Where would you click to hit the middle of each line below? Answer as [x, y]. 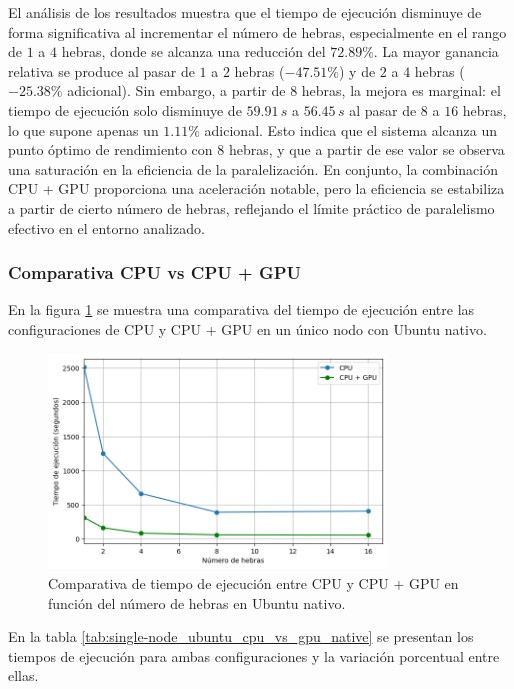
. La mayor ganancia [436, 51]
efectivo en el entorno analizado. [106, 227]
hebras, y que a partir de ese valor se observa [366, 149]
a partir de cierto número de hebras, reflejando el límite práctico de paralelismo [251, 207]
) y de [357, 70]
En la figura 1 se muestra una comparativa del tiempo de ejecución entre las [241, 309]
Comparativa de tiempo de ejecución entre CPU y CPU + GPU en [253, 582]
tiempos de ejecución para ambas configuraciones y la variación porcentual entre [254, 655]
